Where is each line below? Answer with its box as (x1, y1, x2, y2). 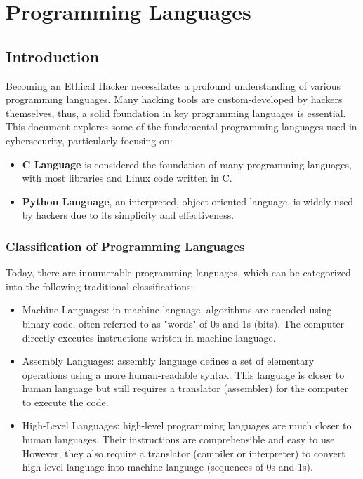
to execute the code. (22, 394, 109, 409)
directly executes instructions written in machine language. (22, 330, 276, 344)
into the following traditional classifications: (6, 278, 194, 293)
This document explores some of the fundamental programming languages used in (6, 119, 357, 134)
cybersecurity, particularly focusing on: (6, 133, 173, 147)
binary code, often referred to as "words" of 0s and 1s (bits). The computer (22, 316, 345, 330)
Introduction (6, 45, 100, 67)
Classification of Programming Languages (6, 237, 245, 255)
